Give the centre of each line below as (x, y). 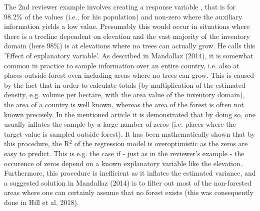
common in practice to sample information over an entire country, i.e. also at (122, 65)
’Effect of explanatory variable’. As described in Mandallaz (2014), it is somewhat (129, 55)
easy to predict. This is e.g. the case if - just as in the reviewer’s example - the (124, 153)
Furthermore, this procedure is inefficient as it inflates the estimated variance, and (130, 173)
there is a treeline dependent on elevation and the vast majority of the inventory (127, 36)
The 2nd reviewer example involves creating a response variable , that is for (120, 6)
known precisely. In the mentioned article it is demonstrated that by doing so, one (130, 114)
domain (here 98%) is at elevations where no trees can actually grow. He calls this (130, 46)
